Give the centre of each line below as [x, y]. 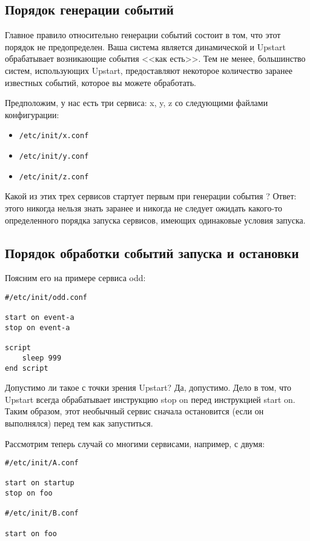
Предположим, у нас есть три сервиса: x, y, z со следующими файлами [137, 103]
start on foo [31, 533]
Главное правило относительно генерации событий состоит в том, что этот [143, 35]
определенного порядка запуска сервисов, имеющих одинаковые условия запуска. [155, 220]
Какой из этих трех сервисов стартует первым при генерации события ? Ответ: [151, 196]
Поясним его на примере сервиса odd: [75, 278]
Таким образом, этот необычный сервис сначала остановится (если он [134, 411]
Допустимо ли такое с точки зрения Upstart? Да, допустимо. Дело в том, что [148, 387]
